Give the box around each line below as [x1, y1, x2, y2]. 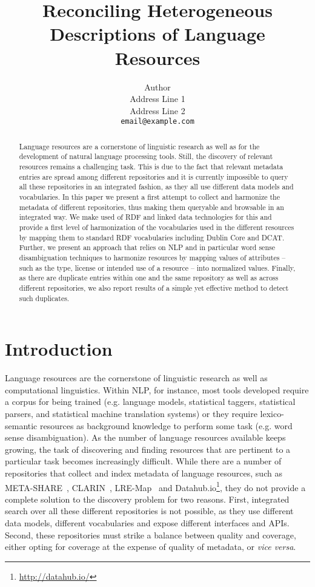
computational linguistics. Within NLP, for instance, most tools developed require [5, 383, 309, 396]
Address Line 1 [130, 92, 185, 105]
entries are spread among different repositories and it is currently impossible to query [19, 171, 288, 182]
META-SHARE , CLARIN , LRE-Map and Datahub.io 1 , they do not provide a [5, 479, 306, 494]
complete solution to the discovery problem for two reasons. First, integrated [5, 492, 290, 505]
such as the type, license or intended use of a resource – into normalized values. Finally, [19, 262, 296, 273]
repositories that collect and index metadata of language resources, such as [5, 466, 282, 479]
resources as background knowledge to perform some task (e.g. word [40, 419, 293, 432]
